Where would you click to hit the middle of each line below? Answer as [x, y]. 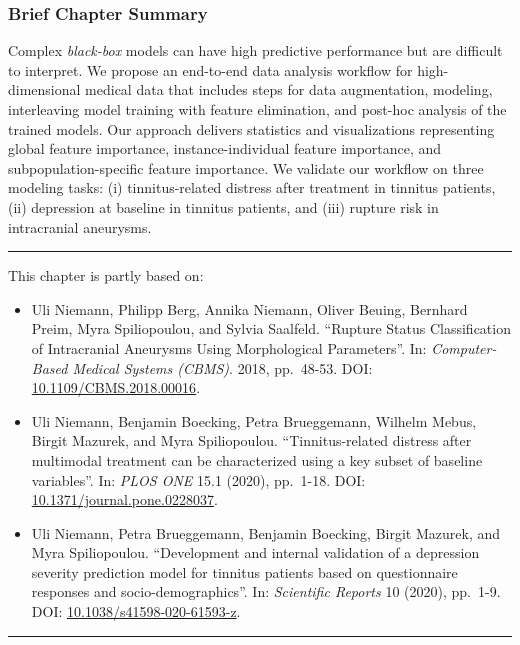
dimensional [44, 89]
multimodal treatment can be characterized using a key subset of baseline [257, 459]
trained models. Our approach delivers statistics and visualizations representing [251, 128]
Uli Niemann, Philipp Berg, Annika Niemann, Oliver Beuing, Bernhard [249, 308]
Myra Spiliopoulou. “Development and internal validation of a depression [255, 552]
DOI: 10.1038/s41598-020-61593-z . [136, 611]
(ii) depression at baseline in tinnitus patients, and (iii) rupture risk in [223, 206]
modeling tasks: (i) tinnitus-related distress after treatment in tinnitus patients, [252, 187]
